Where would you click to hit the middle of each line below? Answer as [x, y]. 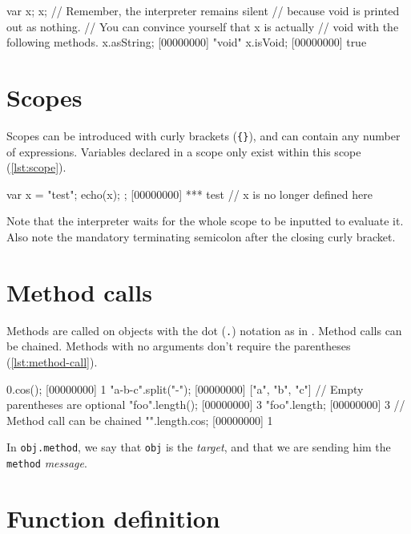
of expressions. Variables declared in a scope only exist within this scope [184, 151]
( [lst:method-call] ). [52, 361]
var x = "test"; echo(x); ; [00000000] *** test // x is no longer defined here [189, 194]
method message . [47, 462]
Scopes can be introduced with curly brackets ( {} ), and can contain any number [203, 135]
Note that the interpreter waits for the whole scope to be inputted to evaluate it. [205, 221]
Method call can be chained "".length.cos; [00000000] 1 [140, 420]
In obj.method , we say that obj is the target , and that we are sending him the [199, 447]
